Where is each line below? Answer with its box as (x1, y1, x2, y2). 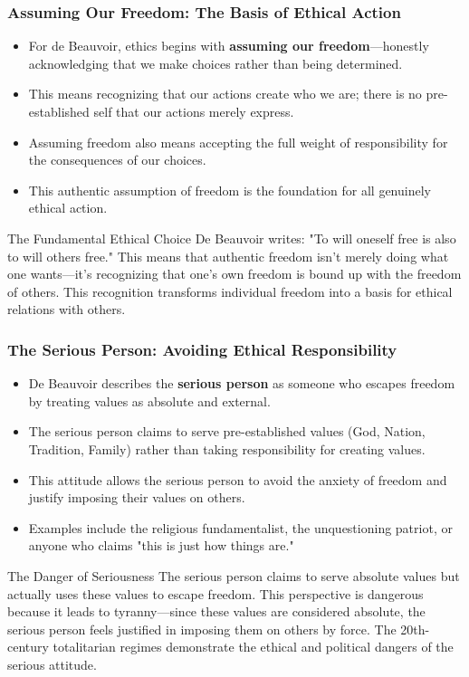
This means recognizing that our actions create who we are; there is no (28, 84, 422, 103)
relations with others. (7, 300, 126, 319)
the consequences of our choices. (28, 150, 206, 169)
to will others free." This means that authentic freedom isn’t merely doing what (7, 246, 449, 265)
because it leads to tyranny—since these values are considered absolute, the (7, 602, 426, 621)
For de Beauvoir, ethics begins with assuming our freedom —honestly (28, 36, 429, 55)
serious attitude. (7, 654, 97, 673)
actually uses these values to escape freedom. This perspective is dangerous (7, 584, 424, 603)
